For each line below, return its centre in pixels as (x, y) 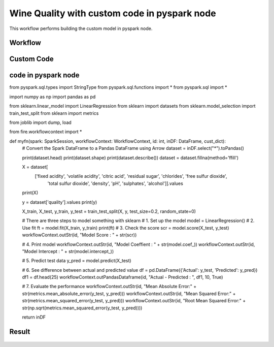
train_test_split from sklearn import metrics (54, 113)
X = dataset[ (35, 167)
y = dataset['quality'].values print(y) (60, 202)
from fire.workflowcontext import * (46, 132)
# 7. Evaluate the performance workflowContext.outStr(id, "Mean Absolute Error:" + (109, 287)
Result (20, 332)
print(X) (30, 193)
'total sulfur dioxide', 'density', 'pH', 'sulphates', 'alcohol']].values (115, 183)
